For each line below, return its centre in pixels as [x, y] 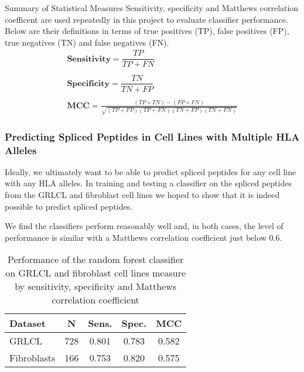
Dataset [28, 323]
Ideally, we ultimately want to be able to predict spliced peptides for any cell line [151, 171]
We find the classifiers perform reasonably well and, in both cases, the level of [144, 226]
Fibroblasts [33, 358]
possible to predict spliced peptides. [69, 206]
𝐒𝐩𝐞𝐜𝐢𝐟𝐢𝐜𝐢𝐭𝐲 [88, 83]
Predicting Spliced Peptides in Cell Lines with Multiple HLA [152, 136]
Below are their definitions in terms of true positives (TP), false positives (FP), [147, 31]
